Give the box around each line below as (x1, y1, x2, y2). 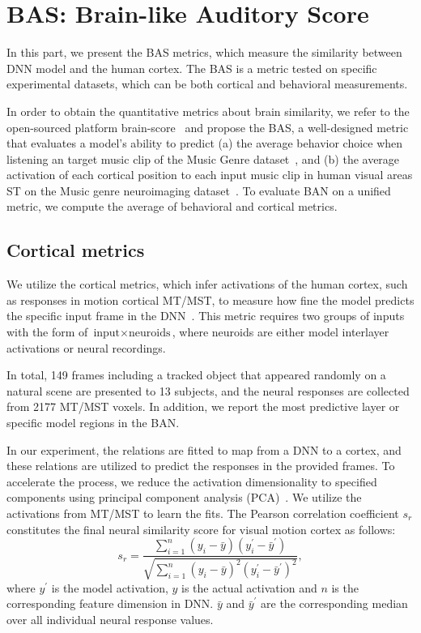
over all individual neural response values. (6, 610, 214, 627)
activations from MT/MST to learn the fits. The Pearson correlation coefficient (6, 504, 399, 521)
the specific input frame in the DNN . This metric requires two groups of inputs (6, 307, 405, 324)
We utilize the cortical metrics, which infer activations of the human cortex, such (6, 276, 408, 293)
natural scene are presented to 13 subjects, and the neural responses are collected (6, 382, 410, 399)
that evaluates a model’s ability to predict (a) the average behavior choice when (6, 135, 403, 152)
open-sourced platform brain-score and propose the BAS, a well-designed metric (6, 118, 409, 135)
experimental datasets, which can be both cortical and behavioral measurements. (6, 75, 408, 92)
